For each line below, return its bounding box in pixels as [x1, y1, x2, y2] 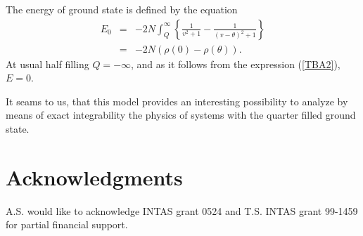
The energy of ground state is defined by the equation [6, 2, 238, 16]
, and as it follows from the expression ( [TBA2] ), [131, 56, 340, 71]
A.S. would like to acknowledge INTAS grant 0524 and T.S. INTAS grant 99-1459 [6, 203, 358, 218]
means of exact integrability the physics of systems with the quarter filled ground [6, 107, 356, 122]
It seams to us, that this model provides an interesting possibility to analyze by [6, 93, 348, 108]
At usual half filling [6, 56, 89, 71]
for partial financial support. [6, 217, 128, 232]
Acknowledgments [6, 162, 183, 191]
